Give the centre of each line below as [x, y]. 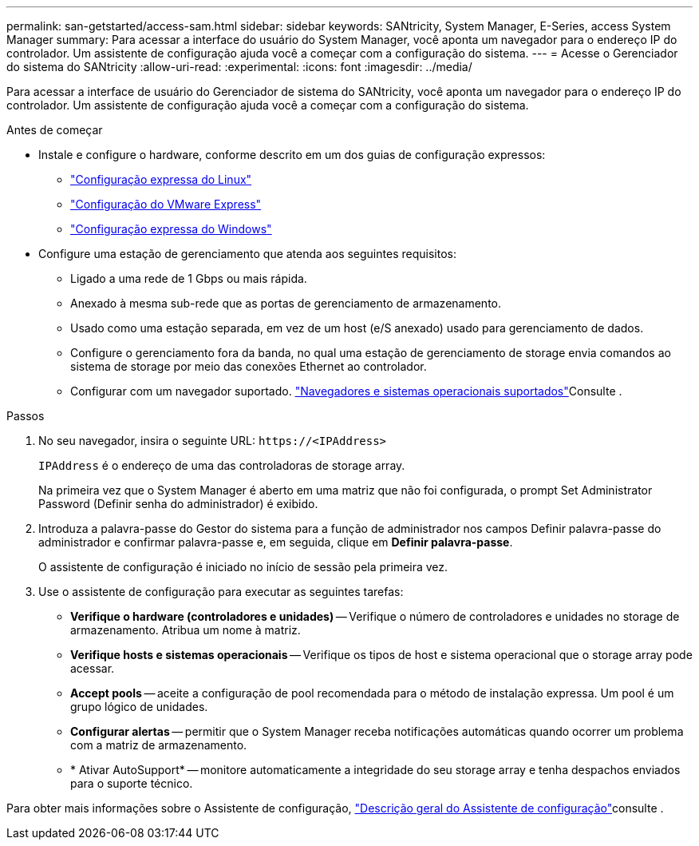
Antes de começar [55, 130]
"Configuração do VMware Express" [166, 204]
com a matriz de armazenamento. [159, 745]
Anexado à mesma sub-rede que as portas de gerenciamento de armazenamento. [286, 303]
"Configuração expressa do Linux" [161, 179]
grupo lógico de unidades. [139, 707]
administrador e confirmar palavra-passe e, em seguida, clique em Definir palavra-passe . [276, 542]
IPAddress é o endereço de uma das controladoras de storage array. [222, 465]
